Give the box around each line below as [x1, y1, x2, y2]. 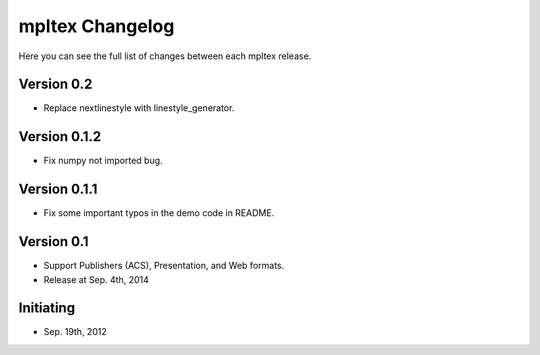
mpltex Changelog [18, 15, 175, 37]
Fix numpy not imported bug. [43, 155, 164, 167]
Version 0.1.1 [18, 181, 98, 198]
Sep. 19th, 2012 [43, 326, 107, 338]
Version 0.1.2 [18, 128, 102, 145]
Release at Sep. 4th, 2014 [43, 273, 150, 285]
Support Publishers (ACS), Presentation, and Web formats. [43, 260, 285, 272]
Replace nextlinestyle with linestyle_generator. [43, 102, 235, 114]
